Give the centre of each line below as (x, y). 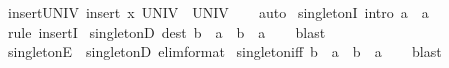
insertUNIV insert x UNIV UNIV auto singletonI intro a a (218, 12)
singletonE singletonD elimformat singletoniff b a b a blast (224, 51)
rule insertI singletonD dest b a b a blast (166, 31)
